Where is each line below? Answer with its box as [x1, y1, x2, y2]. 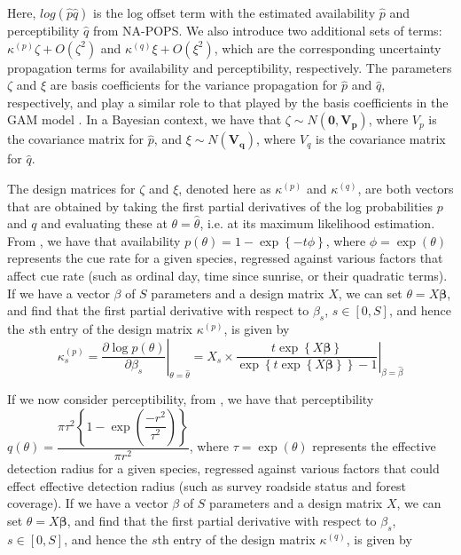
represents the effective [312, 437, 436, 456]
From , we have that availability [7, 231, 181, 250]
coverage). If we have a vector [7, 494, 168, 512]
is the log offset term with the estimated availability [93, 4, 376, 21]
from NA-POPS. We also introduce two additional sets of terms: [92, 21, 442, 39]
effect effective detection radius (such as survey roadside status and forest [7, 476, 406, 495]
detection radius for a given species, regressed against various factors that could [7, 458, 440, 477]
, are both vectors [357, 178, 454, 197]
